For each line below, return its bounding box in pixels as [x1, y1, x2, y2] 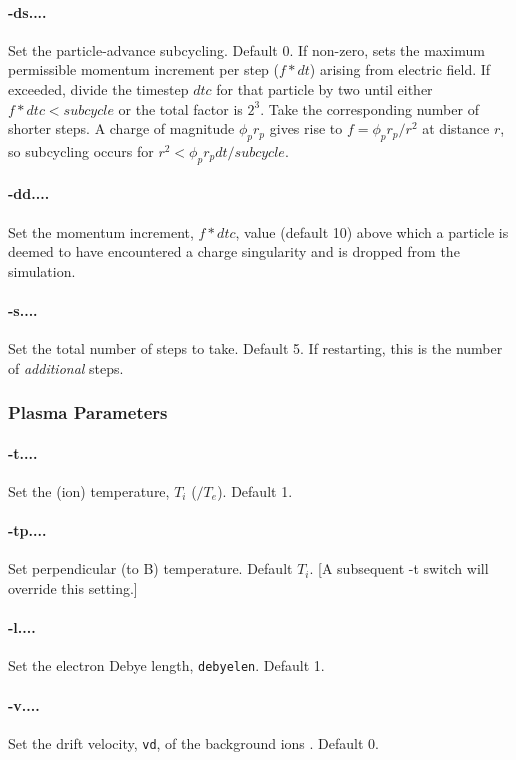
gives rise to [269, 118, 343, 139]
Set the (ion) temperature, [8, 480, 170, 501]
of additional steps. [8, 357, 124, 378]
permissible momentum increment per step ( [8, 59, 279, 80]
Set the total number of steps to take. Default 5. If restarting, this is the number [8, 338, 503, 359]
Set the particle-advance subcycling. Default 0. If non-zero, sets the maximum [8, 39, 485, 60]
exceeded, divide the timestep [8, 78, 189, 99]
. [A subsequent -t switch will [309, 558, 489, 579]
